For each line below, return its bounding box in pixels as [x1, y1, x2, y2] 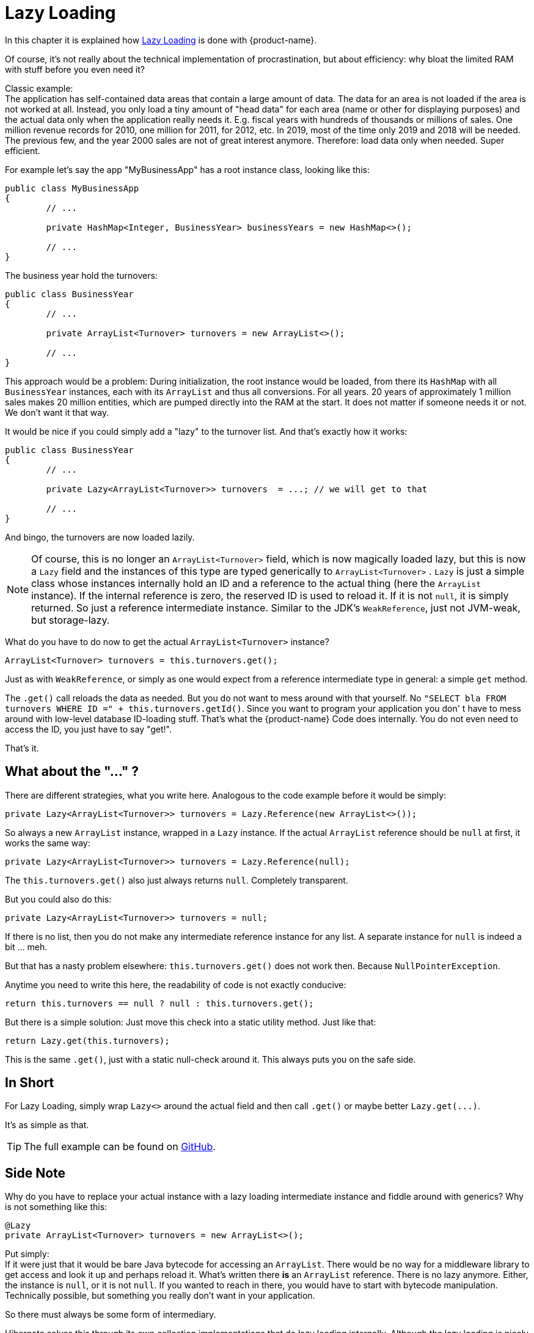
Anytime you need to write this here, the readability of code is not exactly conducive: [5, 979, 346, 990]
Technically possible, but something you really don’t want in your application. [5, 1290, 315, 1301]
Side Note [5, 1165, 66, 1181]
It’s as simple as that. [5, 1120, 89, 1131]
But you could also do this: [5, 893, 112, 904]
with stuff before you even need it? [5, 64, 145, 75]
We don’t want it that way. [5, 407, 109, 418]
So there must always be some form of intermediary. [5, 1309, 216, 1320]
